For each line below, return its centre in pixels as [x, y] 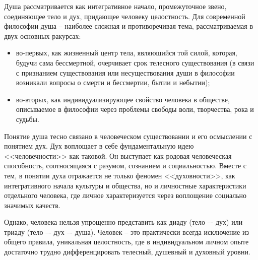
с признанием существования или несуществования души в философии [125, 72]
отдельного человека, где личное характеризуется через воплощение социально [125, 195]
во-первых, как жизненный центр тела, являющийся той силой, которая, [126, 53]
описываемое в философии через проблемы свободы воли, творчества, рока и [135, 109]
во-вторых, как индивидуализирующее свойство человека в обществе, [123, 99]
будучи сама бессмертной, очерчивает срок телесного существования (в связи [135, 62]
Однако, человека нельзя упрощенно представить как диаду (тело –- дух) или [123, 222]
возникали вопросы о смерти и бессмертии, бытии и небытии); [113, 82]
